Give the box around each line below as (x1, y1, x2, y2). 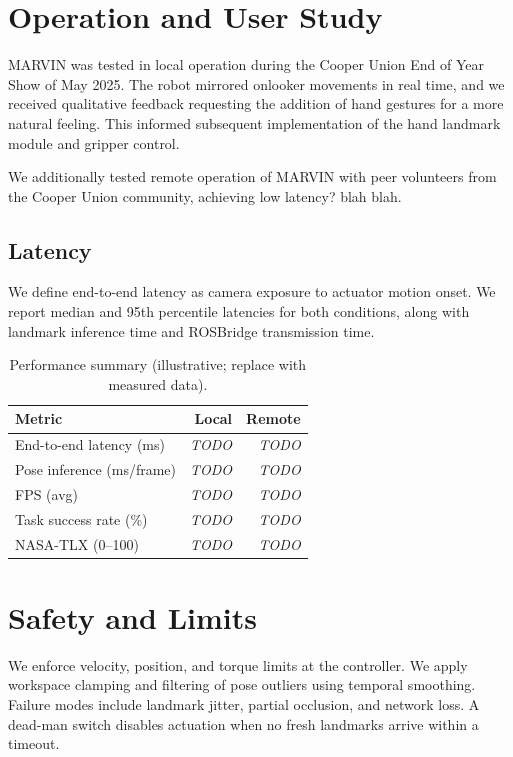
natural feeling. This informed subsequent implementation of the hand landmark (8, 112, 501, 133)
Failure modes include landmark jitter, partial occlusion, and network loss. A (8, 694, 480, 715)
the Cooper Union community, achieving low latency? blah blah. (8, 185, 402, 206)
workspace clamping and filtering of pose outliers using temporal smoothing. (8, 674, 476, 695)
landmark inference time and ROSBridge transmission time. (8, 320, 375, 341)
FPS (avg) (15, 483, 79, 504)
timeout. (8, 733, 60, 754)
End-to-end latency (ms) (15, 434, 165, 455)
